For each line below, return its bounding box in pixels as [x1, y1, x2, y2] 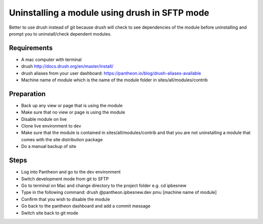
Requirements [9, 44, 53, 52]
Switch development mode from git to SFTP [21, 176, 109, 182]
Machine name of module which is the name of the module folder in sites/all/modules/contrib [21, 77, 208, 83]
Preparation [9, 90, 46, 98]
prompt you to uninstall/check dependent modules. [9, 31, 112, 37]
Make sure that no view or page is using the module [21, 110, 125, 115]
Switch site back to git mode [21, 210, 78, 216]
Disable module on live [21, 116, 67, 122]
